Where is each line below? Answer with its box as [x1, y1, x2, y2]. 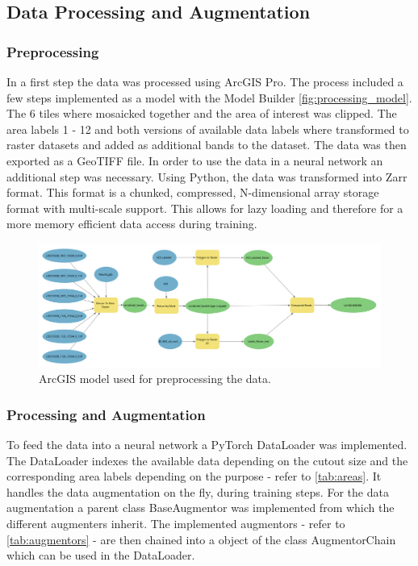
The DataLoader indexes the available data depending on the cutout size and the [6, 452, 408, 468]
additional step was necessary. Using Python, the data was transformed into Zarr [6, 168, 408, 185]
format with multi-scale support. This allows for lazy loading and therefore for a [6, 199, 403, 216]
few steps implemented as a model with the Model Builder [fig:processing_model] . [6, 89, 412, 106]
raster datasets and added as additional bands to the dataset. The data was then [6, 136, 407, 153]
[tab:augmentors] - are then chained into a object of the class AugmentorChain [6, 531, 396, 547]
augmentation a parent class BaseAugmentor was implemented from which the [6, 499, 395, 516]
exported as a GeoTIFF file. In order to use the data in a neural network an [6, 152, 383, 169]
